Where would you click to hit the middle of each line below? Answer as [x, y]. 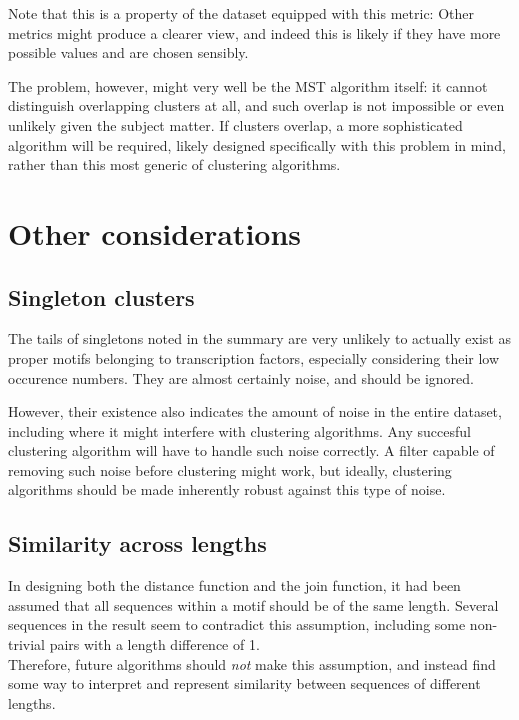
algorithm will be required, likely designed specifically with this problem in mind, [257, 144]
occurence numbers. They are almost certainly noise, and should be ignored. [241, 377]
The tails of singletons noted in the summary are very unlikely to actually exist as [260, 338]
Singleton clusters [101, 296]
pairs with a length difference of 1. [154, 644]
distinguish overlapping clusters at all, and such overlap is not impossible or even [256, 105]
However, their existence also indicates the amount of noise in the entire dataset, [255, 411]
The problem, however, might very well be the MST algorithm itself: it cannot [248, 85]
